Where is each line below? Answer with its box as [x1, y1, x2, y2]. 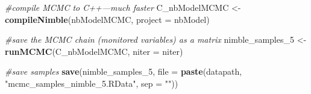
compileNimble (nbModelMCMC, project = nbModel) [5, 13, 210, 25]
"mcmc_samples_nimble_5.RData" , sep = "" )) [5, 77, 178, 89]
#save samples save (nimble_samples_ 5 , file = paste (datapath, [5, 65, 242, 78]
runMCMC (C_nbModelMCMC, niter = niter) [5, 45, 183, 57]
